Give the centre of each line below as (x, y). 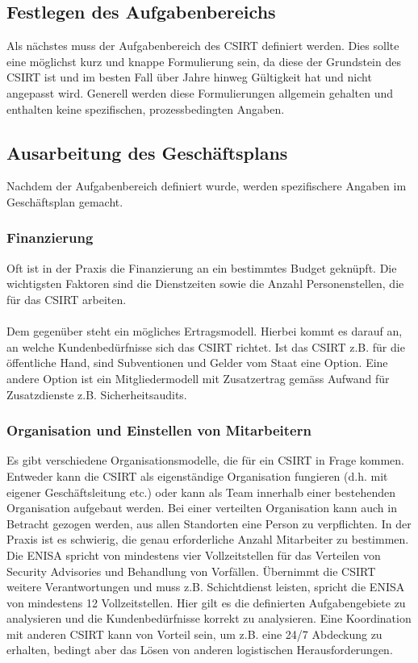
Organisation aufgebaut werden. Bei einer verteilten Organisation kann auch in (202, 508)
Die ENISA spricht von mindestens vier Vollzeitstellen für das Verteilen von (194, 555)
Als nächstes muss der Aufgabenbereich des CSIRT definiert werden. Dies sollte (203, 46)
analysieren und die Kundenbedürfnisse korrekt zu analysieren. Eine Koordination (209, 618)
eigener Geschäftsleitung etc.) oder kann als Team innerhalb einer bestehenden (201, 492)
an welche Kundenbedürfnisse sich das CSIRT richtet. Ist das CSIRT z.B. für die (206, 346)
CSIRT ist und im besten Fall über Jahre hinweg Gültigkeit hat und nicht (189, 77)
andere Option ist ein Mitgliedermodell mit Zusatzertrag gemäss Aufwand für (198, 378)
